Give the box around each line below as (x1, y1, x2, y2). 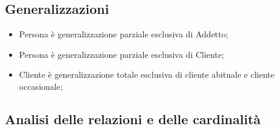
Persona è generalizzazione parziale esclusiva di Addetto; (19, 28, 228, 40)
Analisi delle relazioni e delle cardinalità (5, 109, 261, 128)
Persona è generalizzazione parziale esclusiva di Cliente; (19, 48, 225, 60)
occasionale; (19, 80, 63, 92)
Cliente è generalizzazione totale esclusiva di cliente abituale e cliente (19, 68, 275, 81)
